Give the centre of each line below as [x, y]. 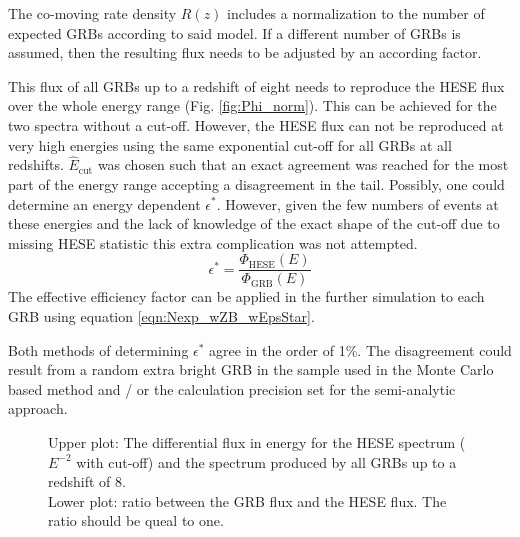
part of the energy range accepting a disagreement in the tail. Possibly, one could [256, 183]
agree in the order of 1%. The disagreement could [360, 349]
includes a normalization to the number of [356, 13]
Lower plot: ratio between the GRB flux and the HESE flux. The [247, 500]
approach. [38, 408]
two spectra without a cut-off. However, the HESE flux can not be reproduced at [256, 124]
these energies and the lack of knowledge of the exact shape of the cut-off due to [254, 223]
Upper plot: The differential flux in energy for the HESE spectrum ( [257, 441]
